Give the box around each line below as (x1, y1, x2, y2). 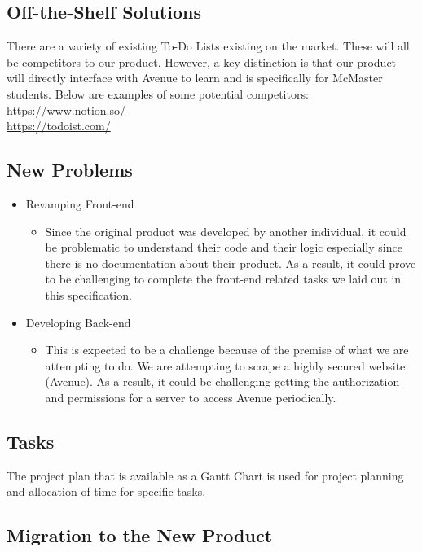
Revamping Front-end (25, 195, 134, 212)
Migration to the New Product (7, 523, 273, 548)
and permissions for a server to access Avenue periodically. (45, 388, 336, 405)
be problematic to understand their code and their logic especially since (45, 239, 402, 256)
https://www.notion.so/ (7, 101, 126, 118)
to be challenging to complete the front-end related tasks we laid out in (45, 270, 402, 287)
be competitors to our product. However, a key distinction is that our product (7, 53, 397, 70)
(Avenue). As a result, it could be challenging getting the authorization (45, 373, 400, 390)
